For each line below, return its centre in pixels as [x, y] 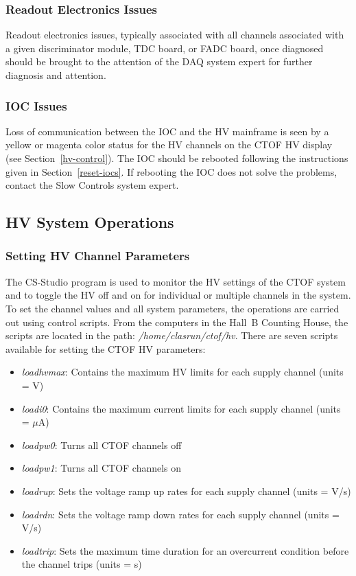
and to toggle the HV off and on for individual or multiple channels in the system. [178, 295]
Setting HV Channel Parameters [98, 256]
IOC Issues [36, 105]
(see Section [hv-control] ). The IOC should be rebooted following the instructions [177, 158]
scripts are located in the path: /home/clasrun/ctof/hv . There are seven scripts [172, 335]
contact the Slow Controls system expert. [92, 185]
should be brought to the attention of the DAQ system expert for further [159, 61]
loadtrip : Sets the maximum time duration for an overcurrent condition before [185, 550]
